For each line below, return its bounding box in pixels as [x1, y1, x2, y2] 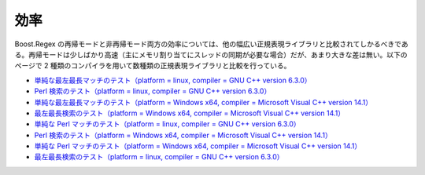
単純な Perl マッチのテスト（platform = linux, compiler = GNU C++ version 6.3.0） [34, 119, 301, 129]
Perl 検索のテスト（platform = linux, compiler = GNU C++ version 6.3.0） [34, 86, 272, 96]
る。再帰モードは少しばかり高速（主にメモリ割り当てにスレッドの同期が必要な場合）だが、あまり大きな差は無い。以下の [14, 49, 408, 59]
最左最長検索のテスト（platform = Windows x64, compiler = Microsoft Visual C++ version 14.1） [34, 108, 346, 118]
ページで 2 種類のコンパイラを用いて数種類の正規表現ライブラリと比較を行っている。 [14, 61, 291, 71]
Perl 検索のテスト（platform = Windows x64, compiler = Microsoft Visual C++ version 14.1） [34, 130, 332, 140]
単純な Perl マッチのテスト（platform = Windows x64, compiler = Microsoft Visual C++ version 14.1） [34, 141, 362, 151]
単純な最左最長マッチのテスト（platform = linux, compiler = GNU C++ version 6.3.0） [34, 75, 312, 85]
